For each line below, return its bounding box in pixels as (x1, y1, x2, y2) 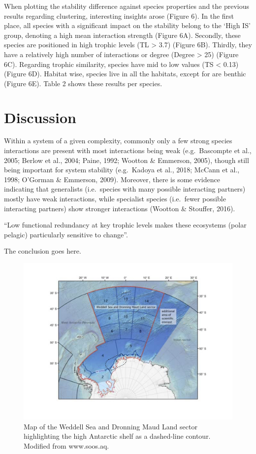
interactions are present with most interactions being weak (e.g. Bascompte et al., (4, 145, 252, 156)
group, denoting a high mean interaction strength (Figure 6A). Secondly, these (4, 30, 241, 40)
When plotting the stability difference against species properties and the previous (4, 1, 250, 11)
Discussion (4, 107, 76, 127)
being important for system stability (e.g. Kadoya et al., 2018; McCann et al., (4, 164, 240, 175)
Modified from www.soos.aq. (24, 440, 109, 451)
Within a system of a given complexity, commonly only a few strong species (4, 135, 232, 146)
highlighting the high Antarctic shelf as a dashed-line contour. (24, 431, 211, 441)
